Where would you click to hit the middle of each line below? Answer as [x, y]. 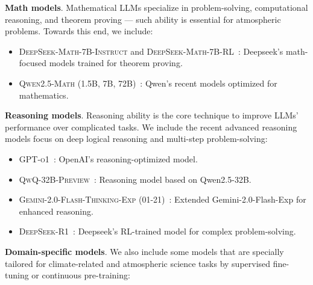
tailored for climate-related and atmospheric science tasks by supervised [138, 263]
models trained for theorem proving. [116, 63]
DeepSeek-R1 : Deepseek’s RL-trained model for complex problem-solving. [157, 231]
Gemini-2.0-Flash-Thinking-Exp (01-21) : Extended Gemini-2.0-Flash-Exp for [163, 199]
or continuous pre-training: [81, 275]
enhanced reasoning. [56, 211]
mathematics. [44, 95]
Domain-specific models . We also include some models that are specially [144, 251]
